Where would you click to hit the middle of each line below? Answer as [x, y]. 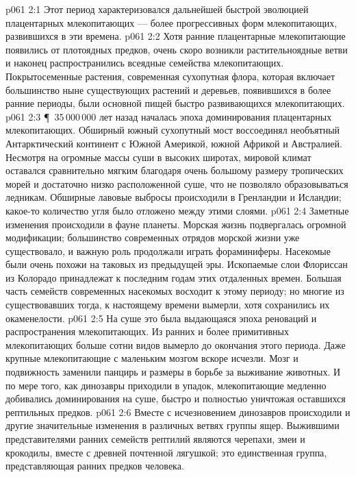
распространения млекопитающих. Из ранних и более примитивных [147, 331]
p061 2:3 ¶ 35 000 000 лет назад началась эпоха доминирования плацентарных [169, 116]
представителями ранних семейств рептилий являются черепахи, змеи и [155, 439]
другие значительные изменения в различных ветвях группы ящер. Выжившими [173, 425]
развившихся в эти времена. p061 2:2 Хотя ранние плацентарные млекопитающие [176, 36]
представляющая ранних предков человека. [95, 466]
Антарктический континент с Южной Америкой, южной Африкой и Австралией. [174, 143]
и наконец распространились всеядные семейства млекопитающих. [145, 63]
